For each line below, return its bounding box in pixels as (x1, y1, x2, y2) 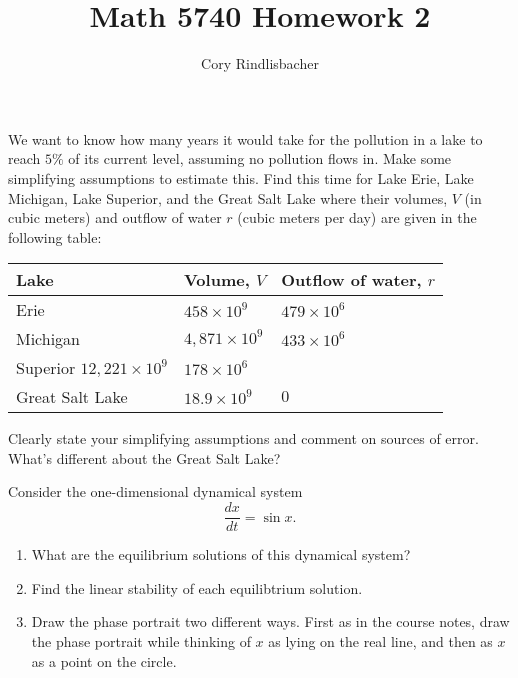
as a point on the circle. (31, 650, 177, 671)
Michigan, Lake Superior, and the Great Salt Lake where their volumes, (8, 187, 448, 208)
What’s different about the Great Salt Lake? (8, 447, 281, 468)
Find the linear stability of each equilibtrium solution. (31, 577, 363, 598)
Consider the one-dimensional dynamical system (8, 481, 303, 502)
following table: (8, 226, 102, 247)
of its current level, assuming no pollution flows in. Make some (68, 148, 452, 169)
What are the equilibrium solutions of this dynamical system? (31, 544, 411, 565)
